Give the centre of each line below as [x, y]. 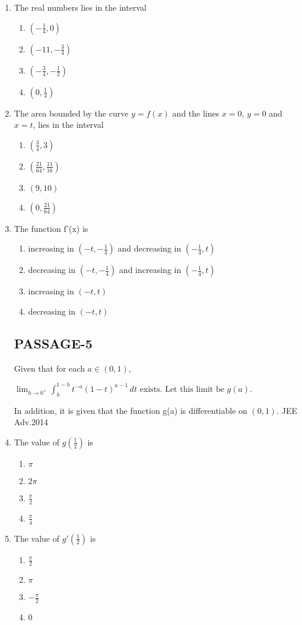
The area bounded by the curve [71, 113]
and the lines [196, 113]
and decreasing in [150, 248]
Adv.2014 [31, 422]
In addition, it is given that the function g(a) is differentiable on [131, 410]
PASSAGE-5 [53, 343]
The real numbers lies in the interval [80, 7]
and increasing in [150, 270]
